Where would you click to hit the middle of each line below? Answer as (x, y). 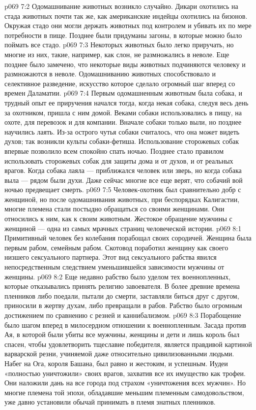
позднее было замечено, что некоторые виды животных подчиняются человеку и (125, 64)
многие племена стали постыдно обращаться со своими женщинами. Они (114, 209)
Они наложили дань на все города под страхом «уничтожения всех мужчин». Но (125, 383)
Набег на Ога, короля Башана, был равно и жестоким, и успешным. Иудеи (116, 363)
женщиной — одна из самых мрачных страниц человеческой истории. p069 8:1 (123, 228)
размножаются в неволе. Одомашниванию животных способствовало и (110, 74)
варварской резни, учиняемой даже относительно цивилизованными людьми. (119, 354)
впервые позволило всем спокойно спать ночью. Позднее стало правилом (114, 151)
